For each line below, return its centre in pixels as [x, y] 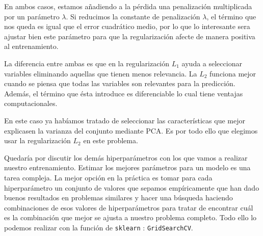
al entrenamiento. [31, 46]
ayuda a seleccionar [212, 63]
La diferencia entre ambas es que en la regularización [87, 63]
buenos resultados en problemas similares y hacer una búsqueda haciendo [119, 198]
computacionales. [31, 103]
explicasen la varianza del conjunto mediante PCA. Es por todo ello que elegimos [131, 130]
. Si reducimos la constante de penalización [133, 16]
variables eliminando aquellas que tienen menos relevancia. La [101, 73]
